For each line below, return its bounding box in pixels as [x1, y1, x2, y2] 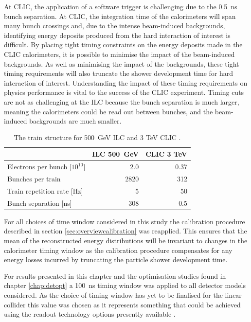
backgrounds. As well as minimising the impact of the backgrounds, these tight [4, 58, 239, 69]
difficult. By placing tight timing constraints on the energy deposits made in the [4, 39, 243, 50]
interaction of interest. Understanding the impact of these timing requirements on [4, 77, 248, 88]
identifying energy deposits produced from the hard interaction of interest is [4, 30, 231, 40]
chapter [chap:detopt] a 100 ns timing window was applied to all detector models [4, 280, 246, 290]
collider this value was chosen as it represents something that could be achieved [4, 299, 241, 309]
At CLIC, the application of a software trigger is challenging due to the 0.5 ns [4, 1, 237, 11]
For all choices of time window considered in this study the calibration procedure [4, 216, 245, 226]
